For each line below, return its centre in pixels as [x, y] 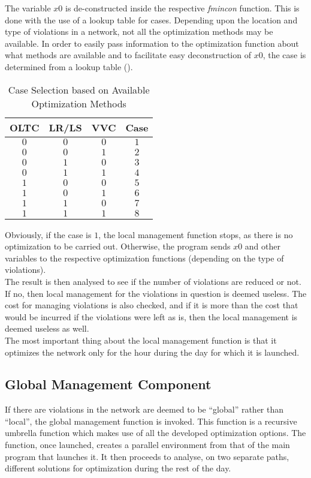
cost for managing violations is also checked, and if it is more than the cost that [152, 305]
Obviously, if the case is [48, 234]
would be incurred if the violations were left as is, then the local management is [151, 316]
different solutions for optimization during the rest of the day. [118, 468]
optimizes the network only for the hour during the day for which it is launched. [152, 352]
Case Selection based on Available [79, 89]
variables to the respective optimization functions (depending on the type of [144, 258]
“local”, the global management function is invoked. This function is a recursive [151, 421]
